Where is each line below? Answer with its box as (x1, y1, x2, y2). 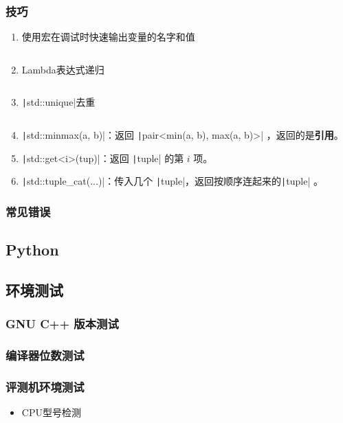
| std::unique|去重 (21, 95, 96, 109)
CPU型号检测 (21, 405, 81, 420)
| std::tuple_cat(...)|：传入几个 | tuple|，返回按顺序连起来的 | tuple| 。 (21, 174, 323, 188)
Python (5, 239, 59, 260)
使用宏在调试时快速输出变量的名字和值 (21, 30, 195, 44)
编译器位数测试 (5, 347, 85, 364)
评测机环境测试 (5, 378, 85, 396)
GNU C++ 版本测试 (5, 315, 119, 332)
